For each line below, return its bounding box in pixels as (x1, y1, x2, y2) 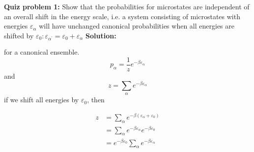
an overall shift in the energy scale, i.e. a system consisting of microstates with (4, 11, 240, 21)
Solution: (85, 30, 116, 40)
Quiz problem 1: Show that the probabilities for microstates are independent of (4, 1, 250, 11)
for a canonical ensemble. (4, 47, 80, 57)
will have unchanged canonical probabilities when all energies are (39, 21, 234, 31)
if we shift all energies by (4, 94, 79, 105)
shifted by (4, 30, 34, 40)
